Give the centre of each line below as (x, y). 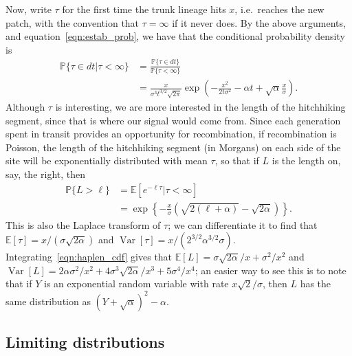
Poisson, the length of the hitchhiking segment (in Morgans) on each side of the (173, 147)
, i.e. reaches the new (279, 9)
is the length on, (306, 160)
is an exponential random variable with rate (136, 283)
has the (316, 283)
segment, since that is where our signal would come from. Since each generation (173, 120)
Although (25, 107)
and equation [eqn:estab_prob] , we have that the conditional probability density (175, 36)
